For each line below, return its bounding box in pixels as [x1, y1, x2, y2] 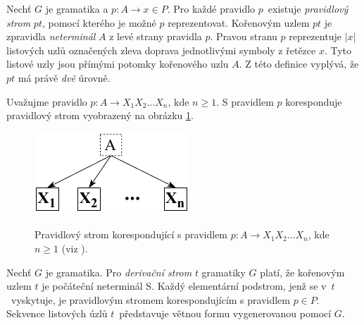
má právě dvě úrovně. [18, 70, 111, 85]
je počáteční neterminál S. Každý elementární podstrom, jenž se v [42, 278, 327, 293]
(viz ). [61, 240, 88, 255]
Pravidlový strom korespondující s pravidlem [34, 227, 228, 242]
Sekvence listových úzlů [6, 306, 108, 321]
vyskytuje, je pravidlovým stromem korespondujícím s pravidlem [11, 292, 290, 307]
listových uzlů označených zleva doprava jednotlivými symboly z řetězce [6, 42, 316, 57]
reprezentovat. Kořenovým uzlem [168, 15, 310, 30]
